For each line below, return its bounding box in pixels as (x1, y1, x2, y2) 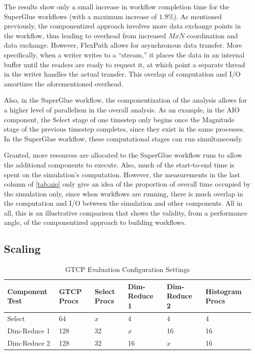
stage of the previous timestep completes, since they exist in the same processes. (4, 124, 245, 134)
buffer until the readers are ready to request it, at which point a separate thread (4, 59, 245, 69)
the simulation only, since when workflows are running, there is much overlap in (4, 188, 243, 198)
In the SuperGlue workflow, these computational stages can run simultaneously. (4, 133, 243, 143)
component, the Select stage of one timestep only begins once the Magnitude (4, 114, 234, 124)
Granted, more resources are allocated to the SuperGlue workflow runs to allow (4, 150, 242, 160)
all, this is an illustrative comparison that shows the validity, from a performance (4, 207, 248, 218)
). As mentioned (174, 11, 222, 21)
